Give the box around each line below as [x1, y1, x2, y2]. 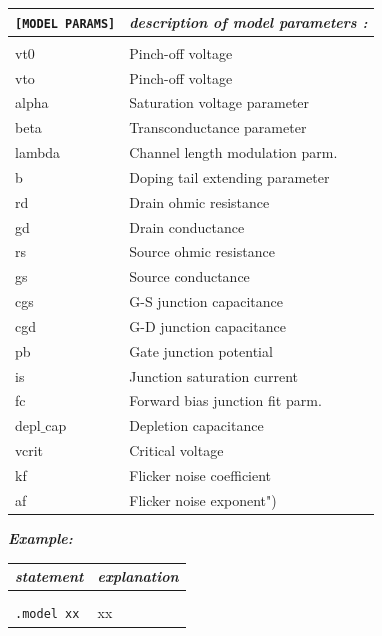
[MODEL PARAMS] [15, 16, 116, 31]
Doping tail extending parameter [129, 166, 330, 187]
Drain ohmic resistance [129, 191, 270, 212]
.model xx [15, 607, 80, 622]
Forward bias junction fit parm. [129, 390, 322, 411]
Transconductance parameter [129, 117, 307, 138]
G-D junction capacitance [129, 315, 286, 336]
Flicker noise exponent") [129, 489, 277, 510]
